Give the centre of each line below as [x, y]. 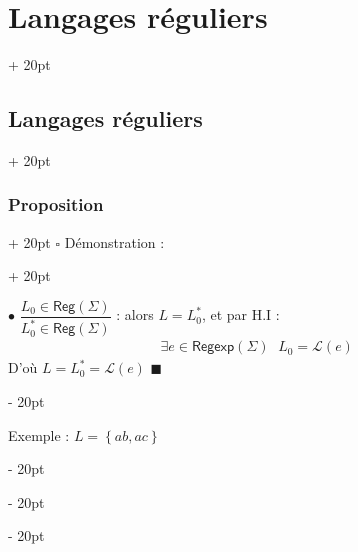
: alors [135, 314]
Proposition [56, 204]
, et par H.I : [240, 314]
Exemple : [39, 434]
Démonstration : [114, 241]
